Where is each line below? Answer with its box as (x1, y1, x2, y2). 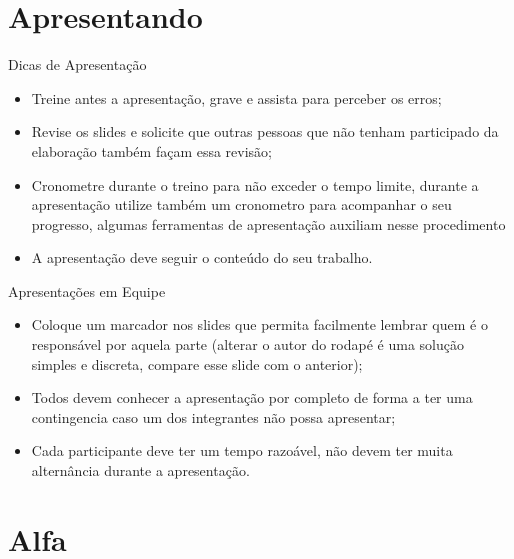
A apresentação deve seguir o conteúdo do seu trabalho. (31, 247, 373, 268)
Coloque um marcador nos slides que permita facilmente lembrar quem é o (31, 314, 488, 335)
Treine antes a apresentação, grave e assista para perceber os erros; (31, 87, 442, 108)
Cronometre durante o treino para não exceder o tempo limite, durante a (31, 174, 479, 195)
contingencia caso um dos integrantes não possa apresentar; (31, 406, 396, 427)
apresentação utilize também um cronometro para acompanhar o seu (31, 194, 452, 215)
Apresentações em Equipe (8, 280, 166, 301)
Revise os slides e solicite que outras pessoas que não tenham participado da (31, 121, 499, 142)
